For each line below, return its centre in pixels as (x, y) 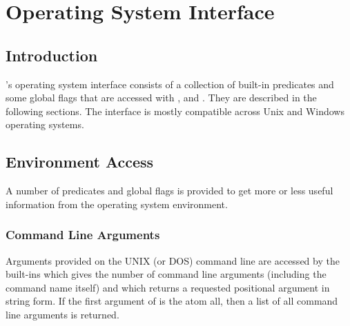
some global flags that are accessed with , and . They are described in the (161, 98)
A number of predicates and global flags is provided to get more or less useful (169, 191)
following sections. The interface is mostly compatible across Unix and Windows (175, 111)
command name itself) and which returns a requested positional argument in (168, 287)
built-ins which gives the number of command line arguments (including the (166, 274)
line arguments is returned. (62, 314)
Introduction (52, 55)
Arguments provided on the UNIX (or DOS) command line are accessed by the (173, 260)
